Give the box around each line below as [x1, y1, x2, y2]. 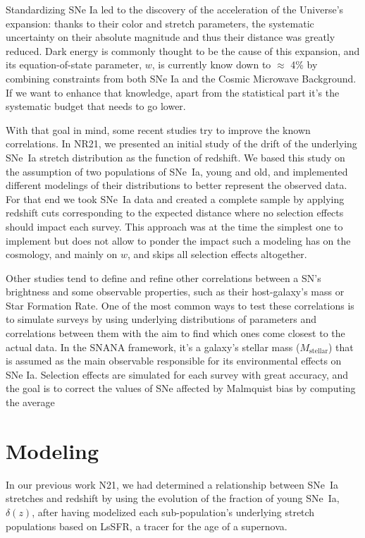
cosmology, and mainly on [6, 247, 118, 262]
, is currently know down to [151, 57, 271, 72]
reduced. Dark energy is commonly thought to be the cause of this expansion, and [6, 43, 360, 58]
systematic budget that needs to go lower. [6, 99, 186, 114]
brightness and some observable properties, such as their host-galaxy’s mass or [6, 284, 345, 299]
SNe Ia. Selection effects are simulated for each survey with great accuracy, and [6, 367, 349, 381]
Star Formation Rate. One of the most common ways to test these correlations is [6, 298, 354, 312]
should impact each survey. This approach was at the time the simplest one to [6, 219, 343, 233]
